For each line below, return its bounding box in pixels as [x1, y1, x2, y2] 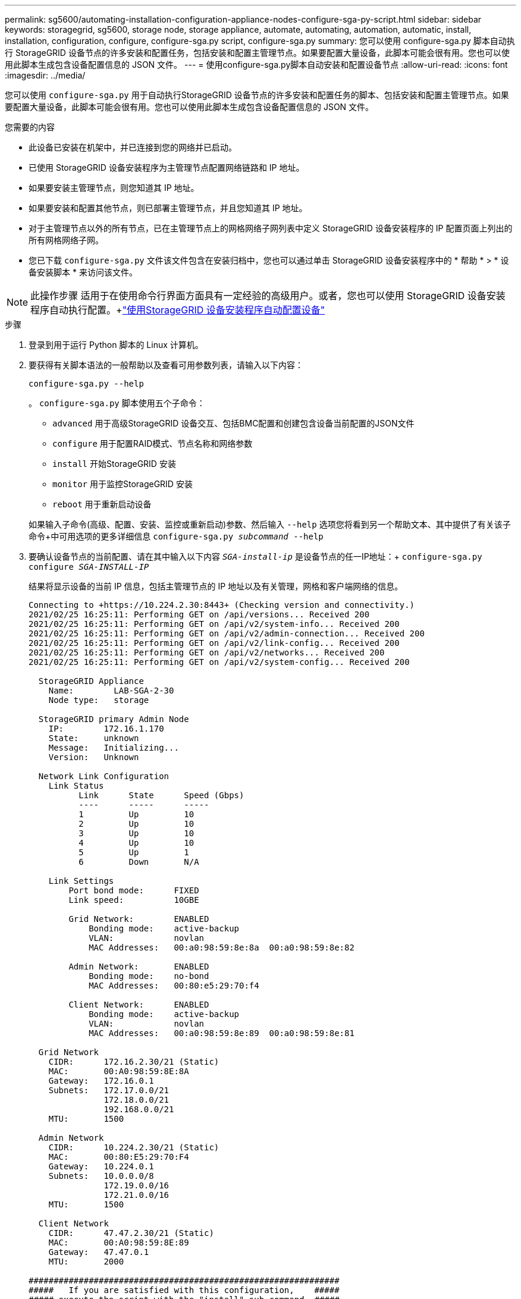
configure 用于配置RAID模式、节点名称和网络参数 [52, 438, 253, 448]
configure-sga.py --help [29, 379, 144, 388]
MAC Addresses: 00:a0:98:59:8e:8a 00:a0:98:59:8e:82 [89, 943, 354, 952]
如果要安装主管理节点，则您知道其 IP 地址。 [29, 183, 199, 193]
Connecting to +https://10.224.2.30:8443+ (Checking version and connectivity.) [29, 600, 415, 610]
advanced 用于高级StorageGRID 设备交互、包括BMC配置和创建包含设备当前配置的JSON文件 [52, 418, 415, 428]
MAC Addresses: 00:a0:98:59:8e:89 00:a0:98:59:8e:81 [89, 1028, 354, 1038]
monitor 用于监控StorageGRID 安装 [52, 479, 193, 489]
